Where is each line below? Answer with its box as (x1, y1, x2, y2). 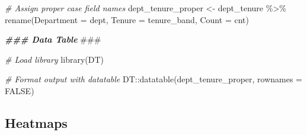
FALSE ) (5, 84, 34, 97)
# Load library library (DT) (5, 53, 104, 65)
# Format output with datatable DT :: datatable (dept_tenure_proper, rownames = (5, 73, 303, 85)
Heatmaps (5, 113, 68, 131)
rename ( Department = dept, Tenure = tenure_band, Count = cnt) (5, 13, 249, 25)
